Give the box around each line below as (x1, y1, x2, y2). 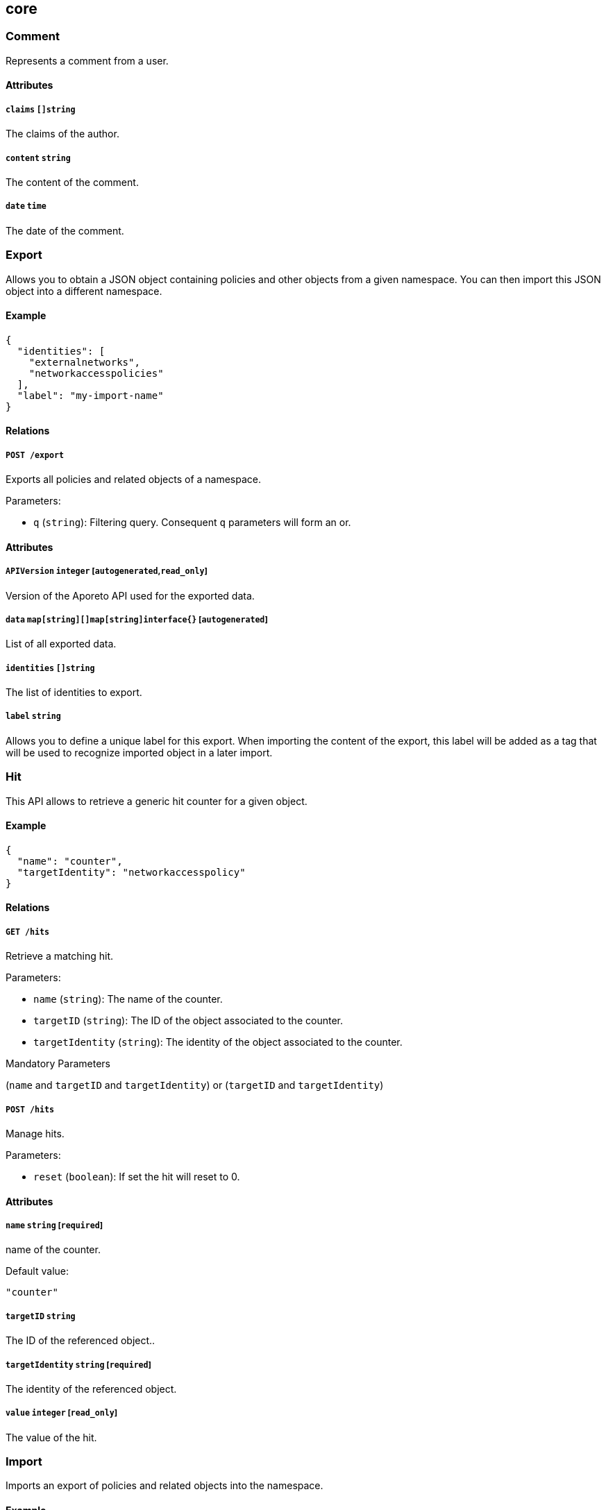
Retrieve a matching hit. (6, 950, 114, 962)
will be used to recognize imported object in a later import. (6, 746, 273, 758)
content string (6, 153, 71, 163)
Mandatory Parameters (6, 1058, 110, 1070)
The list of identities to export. (6, 686, 142, 699)
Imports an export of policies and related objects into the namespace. (6, 1479, 323, 1492)
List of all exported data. (6, 638, 117, 650)
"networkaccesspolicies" (28, 367, 164, 379)
